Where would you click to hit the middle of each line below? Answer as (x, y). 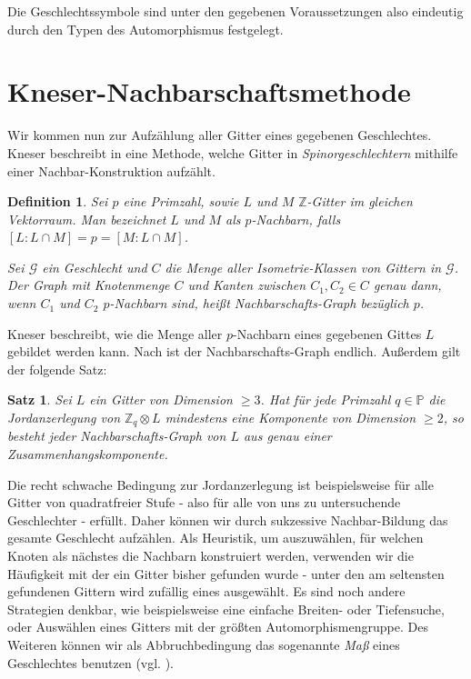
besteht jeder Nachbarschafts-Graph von (117, 436)
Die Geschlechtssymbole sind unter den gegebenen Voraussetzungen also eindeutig (235, 11)
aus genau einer (287, 436)
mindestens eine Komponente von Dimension (291, 418)
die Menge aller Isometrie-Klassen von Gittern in (303, 267)
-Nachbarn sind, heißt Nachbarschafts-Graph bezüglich (259, 303)
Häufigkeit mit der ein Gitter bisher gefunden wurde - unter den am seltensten (226, 573)
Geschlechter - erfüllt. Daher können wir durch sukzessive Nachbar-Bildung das (228, 519)
